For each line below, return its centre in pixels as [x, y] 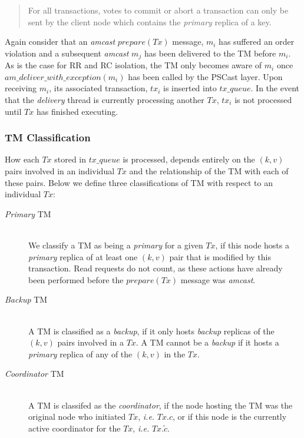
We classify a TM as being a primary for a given [116, 245]
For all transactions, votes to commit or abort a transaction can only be [158, 10]
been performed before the [76, 279]
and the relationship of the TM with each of [209, 171]
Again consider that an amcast [60, 42]
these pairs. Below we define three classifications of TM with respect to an [139, 182]
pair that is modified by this [220, 256]
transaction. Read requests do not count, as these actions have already [156, 268]
